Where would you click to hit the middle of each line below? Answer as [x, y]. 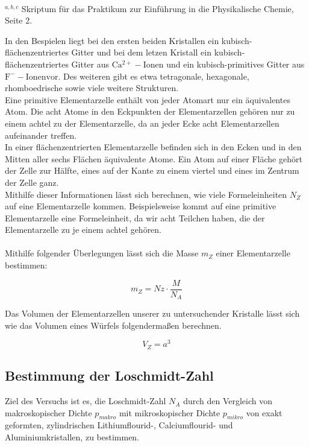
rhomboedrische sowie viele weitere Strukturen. [92, 88]
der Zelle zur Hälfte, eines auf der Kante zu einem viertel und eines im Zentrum [152, 170]
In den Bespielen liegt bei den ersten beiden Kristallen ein [112, 40]
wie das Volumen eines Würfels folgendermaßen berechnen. [113, 325]
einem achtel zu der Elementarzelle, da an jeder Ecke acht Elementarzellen [142, 123]
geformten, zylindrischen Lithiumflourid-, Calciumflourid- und [119, 425]
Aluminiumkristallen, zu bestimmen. [72, 437]
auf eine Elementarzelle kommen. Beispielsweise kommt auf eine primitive [141, 206]
